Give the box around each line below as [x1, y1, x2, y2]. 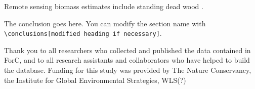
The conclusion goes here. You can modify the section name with [4, 18, 206, 28]
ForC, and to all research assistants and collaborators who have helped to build [4, 55, 250, 65]
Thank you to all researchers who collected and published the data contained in [4, 45, 251, 55]
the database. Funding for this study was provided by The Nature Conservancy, [4, 65, 251, 75]
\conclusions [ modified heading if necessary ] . [4, 28, 162, 38]
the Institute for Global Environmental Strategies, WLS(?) [4, 74, 186, 85]
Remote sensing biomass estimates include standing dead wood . [4, 1, 203, 11]
